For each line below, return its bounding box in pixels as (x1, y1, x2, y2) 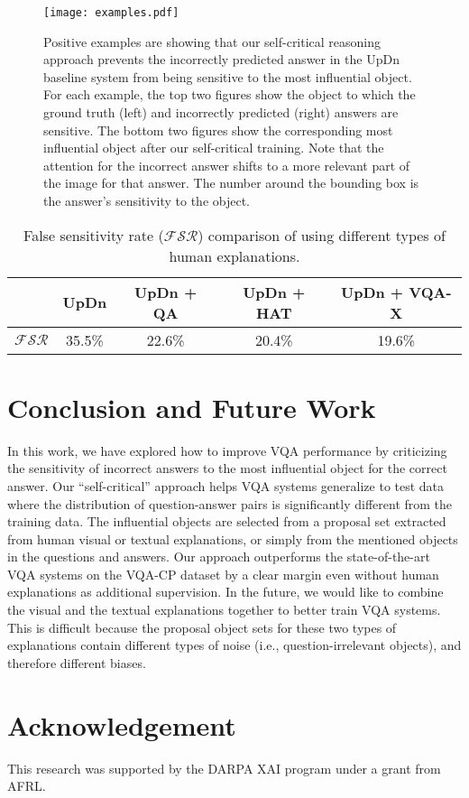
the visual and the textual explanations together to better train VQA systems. (7, 600, 441, 619)
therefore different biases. (7, 653, 146, 672)
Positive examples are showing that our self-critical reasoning (43, 32, 382, 51)
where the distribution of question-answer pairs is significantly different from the (7, 494, 453, 513)
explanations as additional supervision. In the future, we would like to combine (7, 582, 444, 601)
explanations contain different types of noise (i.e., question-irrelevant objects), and (7, 636, 462, 654)
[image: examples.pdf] (43, 6, 179, 19)
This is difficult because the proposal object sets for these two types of (7, 617, 397, 636)
